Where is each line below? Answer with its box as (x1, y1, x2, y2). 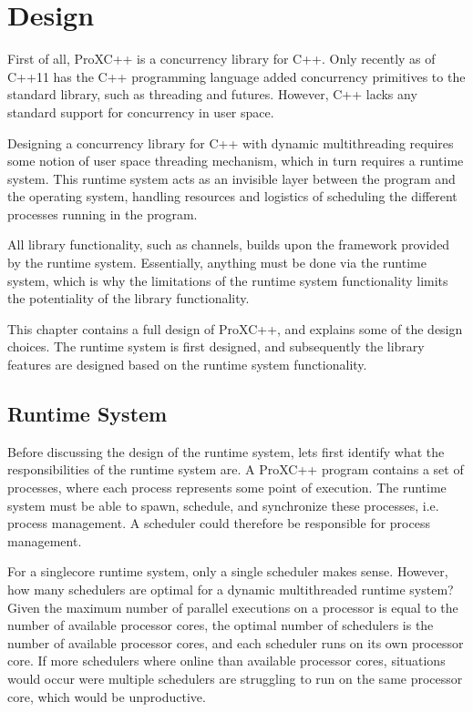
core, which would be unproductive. (7, 687, 206, 706)
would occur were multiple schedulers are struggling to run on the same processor (7, 668, 463, 687)
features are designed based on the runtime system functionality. (7, 355, 367, 374)
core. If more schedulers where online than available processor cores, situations (7, 651, 446, 670)
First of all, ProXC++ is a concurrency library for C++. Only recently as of (7, 49, 436, 68)
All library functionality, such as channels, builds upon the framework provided (7, 235, 450, 254)
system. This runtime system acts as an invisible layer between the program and (7, 168, 456, 188)
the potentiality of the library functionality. (7, 289, 250, 308)
